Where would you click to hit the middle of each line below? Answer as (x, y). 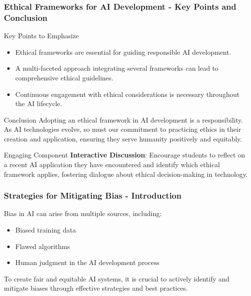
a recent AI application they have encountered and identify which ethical (112, 164)
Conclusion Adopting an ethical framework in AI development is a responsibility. (124, 119)
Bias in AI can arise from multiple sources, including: (83, 213)
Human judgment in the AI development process (87, 262)
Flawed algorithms (43, 246)
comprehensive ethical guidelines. (64, 77)
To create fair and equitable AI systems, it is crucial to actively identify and (117, 278)
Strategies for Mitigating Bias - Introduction (93, 195)
